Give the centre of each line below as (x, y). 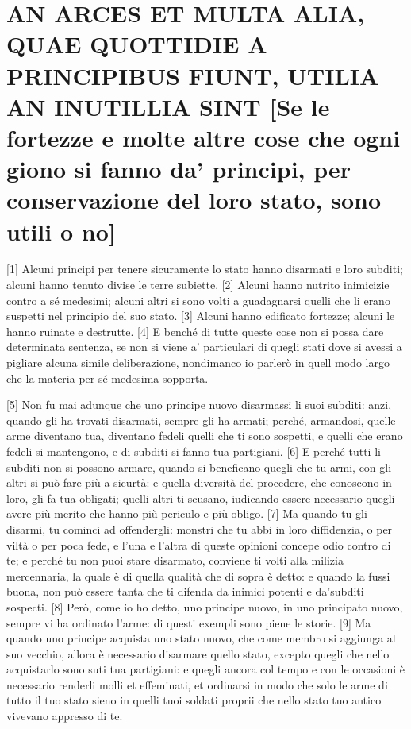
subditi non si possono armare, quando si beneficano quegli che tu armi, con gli (199, 467)
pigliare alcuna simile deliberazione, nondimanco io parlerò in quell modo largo (198, 362)
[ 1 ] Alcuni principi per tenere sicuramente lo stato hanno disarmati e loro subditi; (205, 269)
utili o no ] (61, 231)
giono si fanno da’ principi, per (179, 169)
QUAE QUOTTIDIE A (137, 44)
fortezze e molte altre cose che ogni (204, 137)
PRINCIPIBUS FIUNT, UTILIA (193, 75)
